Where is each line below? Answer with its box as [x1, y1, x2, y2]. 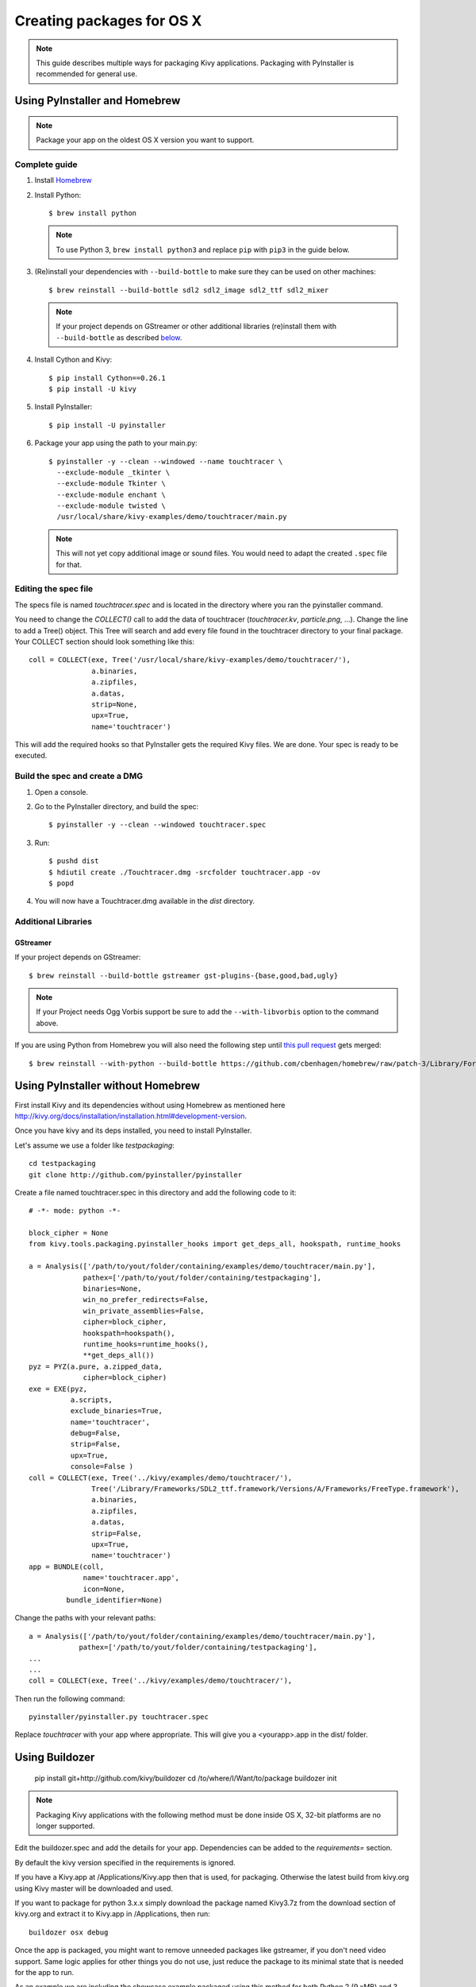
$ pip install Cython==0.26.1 [48, 374, 167, 382]
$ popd [48, 878, 75, 888]
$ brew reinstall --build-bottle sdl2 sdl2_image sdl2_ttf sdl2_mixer [48, 285, 329, 294]
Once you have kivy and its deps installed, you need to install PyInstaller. [14, 1125, 252, 1136]
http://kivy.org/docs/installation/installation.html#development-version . [14, 1111, 248, 1121]
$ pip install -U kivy [48, 384, 137, 393]
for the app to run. [14, 1967, 75, 1977]
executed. [14, 751, 48, 761]
